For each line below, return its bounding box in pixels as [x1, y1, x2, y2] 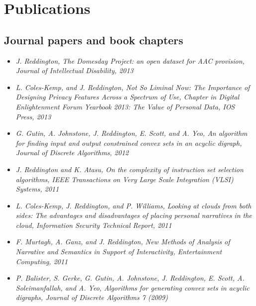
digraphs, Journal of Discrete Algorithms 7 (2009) [15, 292, 168, 303]
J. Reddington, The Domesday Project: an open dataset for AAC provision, [15, 55, 245, 66]
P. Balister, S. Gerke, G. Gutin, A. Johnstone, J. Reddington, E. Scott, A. [15, 273, 245, 283]
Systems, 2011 [15, 184, 59, 194]
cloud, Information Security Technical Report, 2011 [15, 219, 172, 230]
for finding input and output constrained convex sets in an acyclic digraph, [15, 137, 242, 148]
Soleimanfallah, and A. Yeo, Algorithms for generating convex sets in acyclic [15, 282, 250, 293]
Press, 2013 [15, 111, 51, 121]
